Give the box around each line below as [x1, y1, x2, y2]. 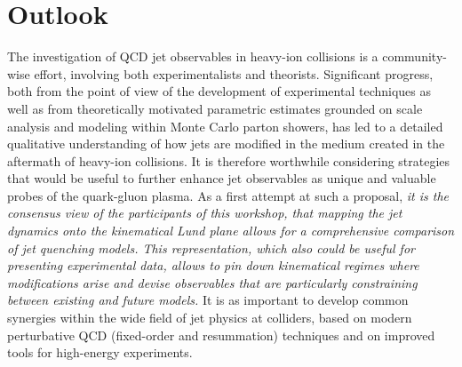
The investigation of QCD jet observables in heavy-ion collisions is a [7, 47, 378, 66]
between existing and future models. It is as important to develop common [7, 291, 409, 309]
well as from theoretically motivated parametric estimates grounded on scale [7, 99, 423, 117]
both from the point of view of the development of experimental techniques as [7, 82, 432, 100]
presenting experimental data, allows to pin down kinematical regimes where [7, 256, 419, 275]
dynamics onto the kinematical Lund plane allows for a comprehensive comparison [7, 221, 455, 240]
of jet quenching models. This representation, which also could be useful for [7, 238, 415, 257]
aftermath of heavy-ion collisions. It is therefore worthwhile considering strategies [7, 151, 450, 170]
